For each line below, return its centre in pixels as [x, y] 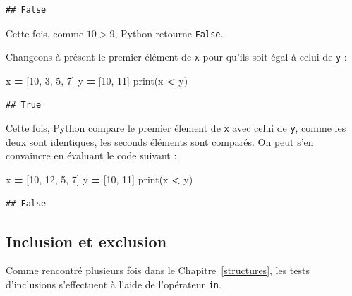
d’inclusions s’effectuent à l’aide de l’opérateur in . [114, 284]
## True [24, 105]
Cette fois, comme [45, 33]
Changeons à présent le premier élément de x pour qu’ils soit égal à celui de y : [176, 57]
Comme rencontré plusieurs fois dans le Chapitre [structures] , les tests [158, 270]
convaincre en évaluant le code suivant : [91, 155]
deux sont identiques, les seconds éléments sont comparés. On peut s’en [160, 141]
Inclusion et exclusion [86, 241]
